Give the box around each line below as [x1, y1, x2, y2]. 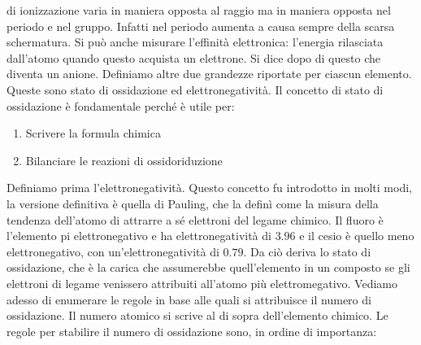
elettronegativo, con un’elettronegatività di [7, 242, 219, 260]
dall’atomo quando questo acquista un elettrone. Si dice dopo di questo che [7, 49, 380, 66]
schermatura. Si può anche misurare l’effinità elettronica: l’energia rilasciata [7, 33, 384, 50]
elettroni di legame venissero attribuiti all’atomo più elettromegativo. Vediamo [7, 274, 397, 291]
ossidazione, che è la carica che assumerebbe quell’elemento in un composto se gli [7, 259, 410, 276]
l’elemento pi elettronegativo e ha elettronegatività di [7, 227, 271, 244]
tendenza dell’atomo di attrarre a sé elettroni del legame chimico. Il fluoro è [7, 211, 384, 228]
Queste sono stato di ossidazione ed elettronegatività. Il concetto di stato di [7, 81, 384, 98]
